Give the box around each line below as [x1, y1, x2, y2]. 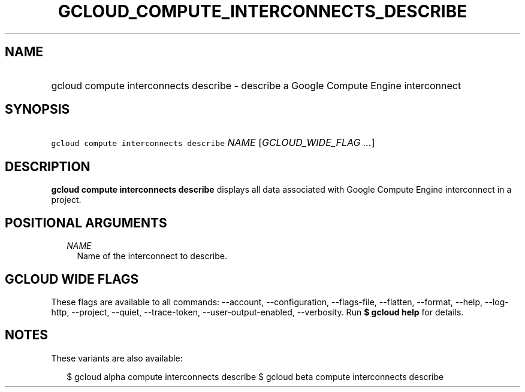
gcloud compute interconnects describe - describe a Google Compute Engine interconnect [51, 79, 461, 92]
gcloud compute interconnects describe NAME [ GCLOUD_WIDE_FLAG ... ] [51, 136, 375, 149]
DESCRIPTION [5, 159, 90, 174]
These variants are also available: [51, 353, 183, 363]
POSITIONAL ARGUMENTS [5, 215, 167, 230]
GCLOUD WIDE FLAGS [5, 271, 139, 287]
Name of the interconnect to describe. [77, 251, 228, 262]
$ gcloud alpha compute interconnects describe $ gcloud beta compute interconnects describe [67, 371, 444, 382]
